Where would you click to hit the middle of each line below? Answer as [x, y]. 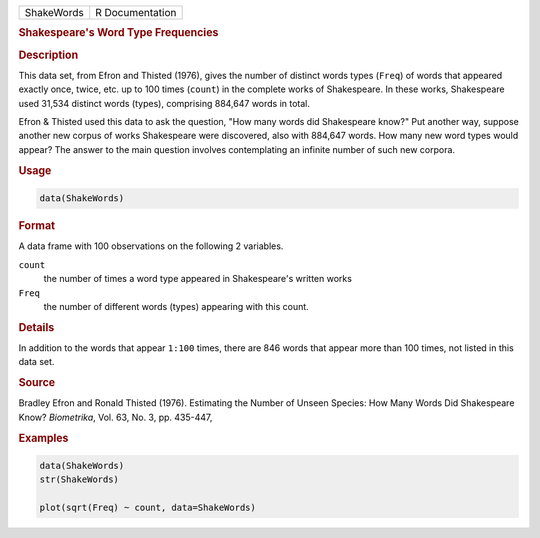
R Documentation [136, 12]
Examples [43, 438]
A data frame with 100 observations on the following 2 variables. [151, 246]
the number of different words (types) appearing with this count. [176, 306]
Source [37, 383]
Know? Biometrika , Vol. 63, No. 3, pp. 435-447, [115, 417]
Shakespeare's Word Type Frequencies [118, 33]
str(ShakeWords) [79, 479]
